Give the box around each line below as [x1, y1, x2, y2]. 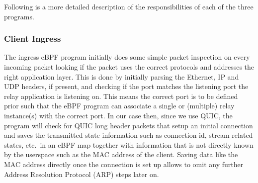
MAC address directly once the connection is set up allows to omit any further [4, 159, 244, 169]
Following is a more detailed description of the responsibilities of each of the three [4, 1, 254, 11]
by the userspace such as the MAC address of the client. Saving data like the [4, 149, 238, 160]
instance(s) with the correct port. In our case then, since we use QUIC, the [4, 110, 233, 120]
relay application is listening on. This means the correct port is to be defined [4, 91, 238, 101]
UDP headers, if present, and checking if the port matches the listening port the [4, 81, 249, 91]
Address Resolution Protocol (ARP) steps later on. [4, 169, 159, 179]
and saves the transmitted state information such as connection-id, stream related [4, 130, 253, 140]
